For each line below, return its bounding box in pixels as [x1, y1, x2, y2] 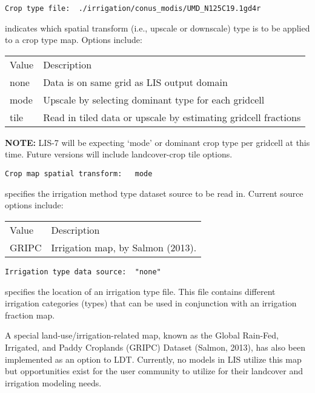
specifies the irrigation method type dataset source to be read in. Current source [5, 187, 303, 199]
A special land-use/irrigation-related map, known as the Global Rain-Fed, [5, 329, 279, 342]
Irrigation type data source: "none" [5, 267, 161, 276]
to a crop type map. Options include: [5, 33, 142, 46]
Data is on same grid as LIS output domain [43, 74, 228, 89]
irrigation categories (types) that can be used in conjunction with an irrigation [5, 297, 297, 309]
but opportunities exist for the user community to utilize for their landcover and [5, 365, 303, 377]
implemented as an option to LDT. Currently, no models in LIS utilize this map [5, 352, 302, 365]
